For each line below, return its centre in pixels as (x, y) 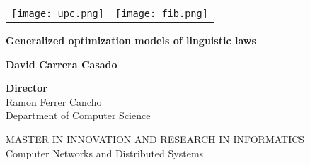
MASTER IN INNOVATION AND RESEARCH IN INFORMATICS (155, 139)
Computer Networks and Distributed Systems (105, 153)
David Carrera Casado (62, 64)
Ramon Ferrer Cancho (54, 101)
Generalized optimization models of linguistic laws (131, 40)
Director (27, 88)
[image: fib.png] (161, 13)
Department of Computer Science (78, 115)
